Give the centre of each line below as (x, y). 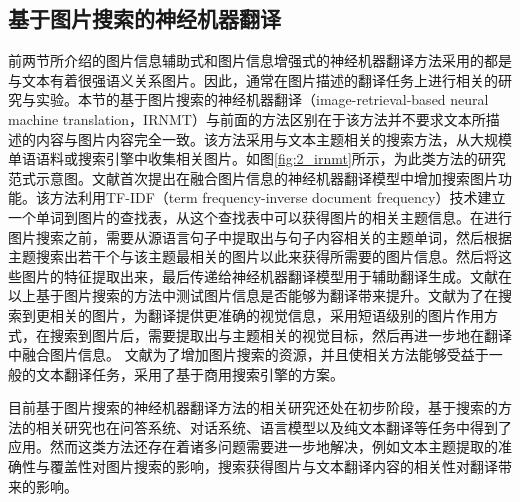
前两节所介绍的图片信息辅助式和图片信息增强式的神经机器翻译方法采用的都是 (260, 60)
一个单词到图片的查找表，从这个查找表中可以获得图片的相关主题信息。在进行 (260, 216)
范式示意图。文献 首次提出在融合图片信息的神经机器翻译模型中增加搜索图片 (253, 177)
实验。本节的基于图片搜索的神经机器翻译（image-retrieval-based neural (262, 99)
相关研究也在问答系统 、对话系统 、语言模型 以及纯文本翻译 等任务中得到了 (273, 426)
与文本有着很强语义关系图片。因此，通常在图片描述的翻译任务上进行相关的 (253, 79)
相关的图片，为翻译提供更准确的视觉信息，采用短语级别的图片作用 (266, 314)
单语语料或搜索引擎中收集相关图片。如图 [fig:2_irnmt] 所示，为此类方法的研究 (257, 158)
